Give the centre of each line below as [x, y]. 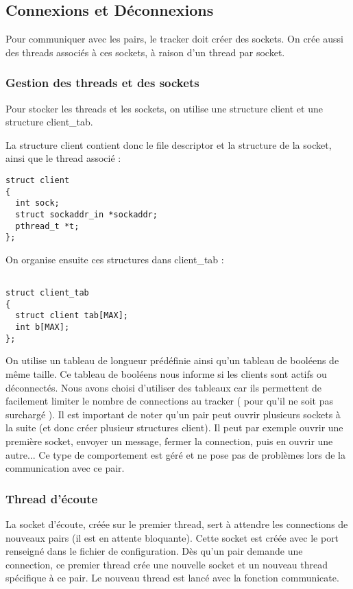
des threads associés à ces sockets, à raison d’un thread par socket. [145, 52]
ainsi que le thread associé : [63, 158]
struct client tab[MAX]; [72, 316]
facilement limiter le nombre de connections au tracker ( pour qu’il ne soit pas [169, 401]
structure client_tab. [49, 122]
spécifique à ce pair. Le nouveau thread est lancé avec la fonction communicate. [172, 578]
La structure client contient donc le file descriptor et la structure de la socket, [169, 144]
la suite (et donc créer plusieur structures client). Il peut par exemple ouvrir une [174, 428]
